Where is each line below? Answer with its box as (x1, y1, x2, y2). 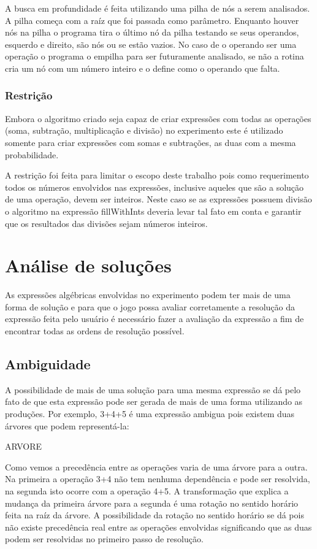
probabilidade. (5, 148, 59, 161)
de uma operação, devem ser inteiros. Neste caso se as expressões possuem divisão (5, 193, 312, 205)
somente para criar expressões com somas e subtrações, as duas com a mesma (5, 136, 296, 148)
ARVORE (5, 440, 42, 453)
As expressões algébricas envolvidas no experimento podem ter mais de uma (5, 288, 291, 301)
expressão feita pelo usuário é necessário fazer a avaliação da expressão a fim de (5, 312, 304, 325)
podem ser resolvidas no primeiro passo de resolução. (5, 532, 204, 545)
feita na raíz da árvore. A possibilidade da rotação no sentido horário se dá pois (5, 509, 304, 521)
